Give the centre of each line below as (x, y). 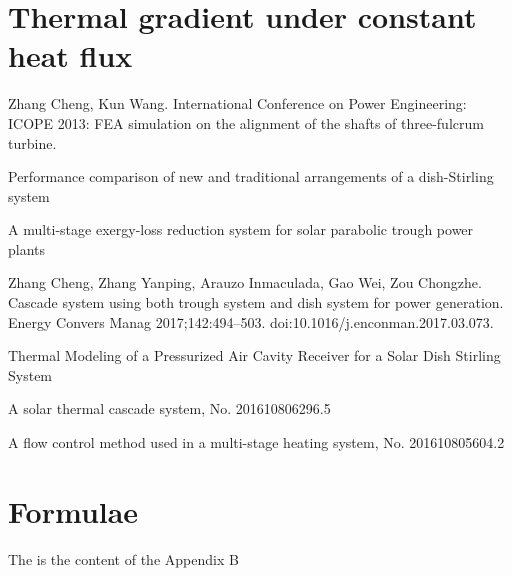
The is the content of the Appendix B (123, 558)
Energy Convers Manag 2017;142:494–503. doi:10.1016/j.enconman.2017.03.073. (251, 321)
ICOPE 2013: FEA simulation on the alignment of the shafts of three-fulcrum (246, 122)
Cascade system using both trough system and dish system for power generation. (256, 302)
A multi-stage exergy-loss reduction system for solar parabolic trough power (241, 229)
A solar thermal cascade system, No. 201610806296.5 (169, 408)
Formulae (73, 510)
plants (27, 248)
